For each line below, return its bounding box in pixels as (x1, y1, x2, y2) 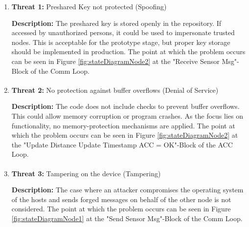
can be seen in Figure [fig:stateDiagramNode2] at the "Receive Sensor (11, 56, 220, 66)
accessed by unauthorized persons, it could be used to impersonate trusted (11, 27, 235, 38)
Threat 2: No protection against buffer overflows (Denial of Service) (11, 84, 219, 95)
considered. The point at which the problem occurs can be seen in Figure (11, 204, 231, 214)
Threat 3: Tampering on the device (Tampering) (11, 168, 161, 178)
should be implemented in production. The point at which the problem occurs (11, 46, 246, 57)
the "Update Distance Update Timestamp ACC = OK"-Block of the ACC (11, 139, 233, 149)
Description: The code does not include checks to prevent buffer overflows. (11, 101, 240, 111)
